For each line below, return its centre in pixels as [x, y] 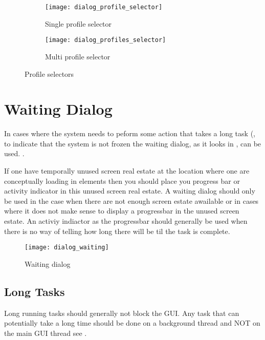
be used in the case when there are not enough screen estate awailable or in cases [131, 200]
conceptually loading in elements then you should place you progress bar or [122, 180]
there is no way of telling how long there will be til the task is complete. [117, 231]
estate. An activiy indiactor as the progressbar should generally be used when [126, 220]
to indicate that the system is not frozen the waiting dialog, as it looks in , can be [133, 143]
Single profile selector [79, 23]
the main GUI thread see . [46, 333]
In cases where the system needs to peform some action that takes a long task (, [130, 133]
